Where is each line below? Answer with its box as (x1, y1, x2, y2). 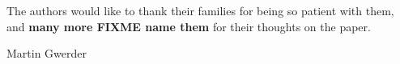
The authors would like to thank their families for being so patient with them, (6, 2, 394, 18)
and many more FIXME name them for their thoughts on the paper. (6, 18, 371, 34)
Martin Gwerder (6, 45, 87, 62)
